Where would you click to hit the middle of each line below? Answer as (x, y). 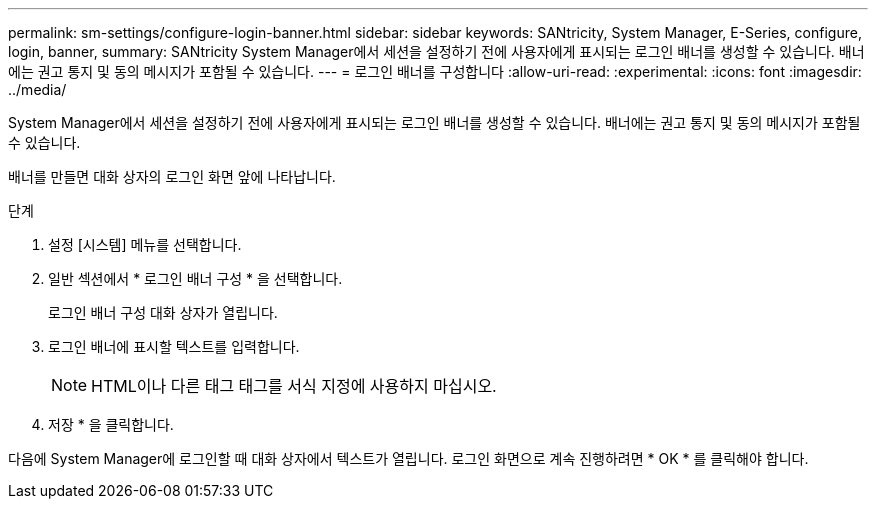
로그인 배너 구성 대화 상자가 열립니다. (163, 312)
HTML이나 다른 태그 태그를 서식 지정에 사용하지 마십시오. (294, 386)
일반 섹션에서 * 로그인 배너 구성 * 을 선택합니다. (195, 278)
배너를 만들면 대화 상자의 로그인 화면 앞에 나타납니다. (172, 176)
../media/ (37, 89)
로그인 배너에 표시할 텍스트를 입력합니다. (174, 346)
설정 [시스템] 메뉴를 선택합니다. (145, 244)
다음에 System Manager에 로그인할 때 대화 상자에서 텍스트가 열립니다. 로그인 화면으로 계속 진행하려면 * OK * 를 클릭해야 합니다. (408, 458)
